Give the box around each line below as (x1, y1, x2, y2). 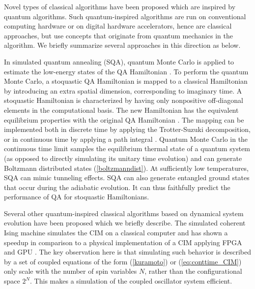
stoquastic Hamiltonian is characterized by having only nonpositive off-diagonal (4, 95, 243, 105)
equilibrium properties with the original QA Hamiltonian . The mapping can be (4, 114, 244, 125)
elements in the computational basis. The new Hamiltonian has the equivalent (4, 104, 239, 115)
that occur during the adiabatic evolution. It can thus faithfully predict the (4, 182, 230, 192)
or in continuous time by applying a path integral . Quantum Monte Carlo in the (4, 133, 248, 144)
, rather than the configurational (144, 266, 242, 276)
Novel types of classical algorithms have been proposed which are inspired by (4, 1, 236, 11)
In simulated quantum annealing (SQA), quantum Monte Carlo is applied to (4, 56, 234, 66)
